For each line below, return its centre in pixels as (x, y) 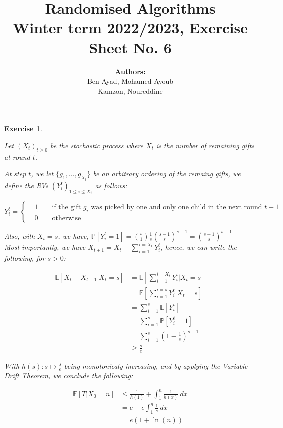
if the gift (67, 207)
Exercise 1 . (23, 129)
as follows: (111, 185)
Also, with (20, 235)
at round (17, 157)
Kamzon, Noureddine (130, 91)
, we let (42, 174)
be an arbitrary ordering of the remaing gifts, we (167, 174)
